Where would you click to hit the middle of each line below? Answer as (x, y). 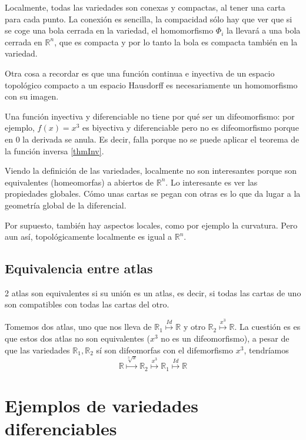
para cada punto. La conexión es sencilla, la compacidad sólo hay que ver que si (149, 19)
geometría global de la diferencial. (66, 205)
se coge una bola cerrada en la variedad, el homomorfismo (109, 30)
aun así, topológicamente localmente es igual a (89, 236)
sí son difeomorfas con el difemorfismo (165, 350)
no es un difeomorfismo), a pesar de (225, 338)
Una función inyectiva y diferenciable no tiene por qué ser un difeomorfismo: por (150, 116)
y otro (194, 327)
